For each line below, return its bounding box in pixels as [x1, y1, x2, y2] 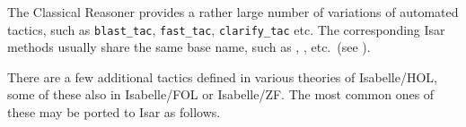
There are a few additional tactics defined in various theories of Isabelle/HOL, [7, 67, 437, 86]
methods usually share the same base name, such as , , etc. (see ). [7, 38, 371, 56]
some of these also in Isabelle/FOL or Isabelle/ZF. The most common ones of [7, 85, 435, 104]
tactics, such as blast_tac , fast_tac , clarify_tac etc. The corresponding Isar [7, 20, 445, 38]
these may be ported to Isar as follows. [7, 103, 221, 122]
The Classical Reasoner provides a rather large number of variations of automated [7, 3, 459, 21]
